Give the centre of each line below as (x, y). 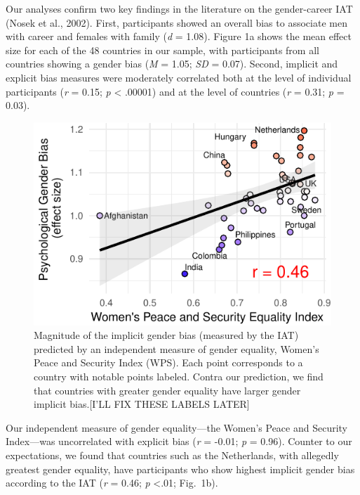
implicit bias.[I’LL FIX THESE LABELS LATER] (142, 404)
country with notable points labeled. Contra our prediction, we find (179, 377)
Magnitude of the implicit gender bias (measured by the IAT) (166, 335)
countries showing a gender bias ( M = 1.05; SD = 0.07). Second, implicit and (172, 64)
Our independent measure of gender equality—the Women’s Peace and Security (177, 427)
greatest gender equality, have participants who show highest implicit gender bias (180, 469)
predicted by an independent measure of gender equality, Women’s (176, 348)
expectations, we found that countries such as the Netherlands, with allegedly (172, 455)
